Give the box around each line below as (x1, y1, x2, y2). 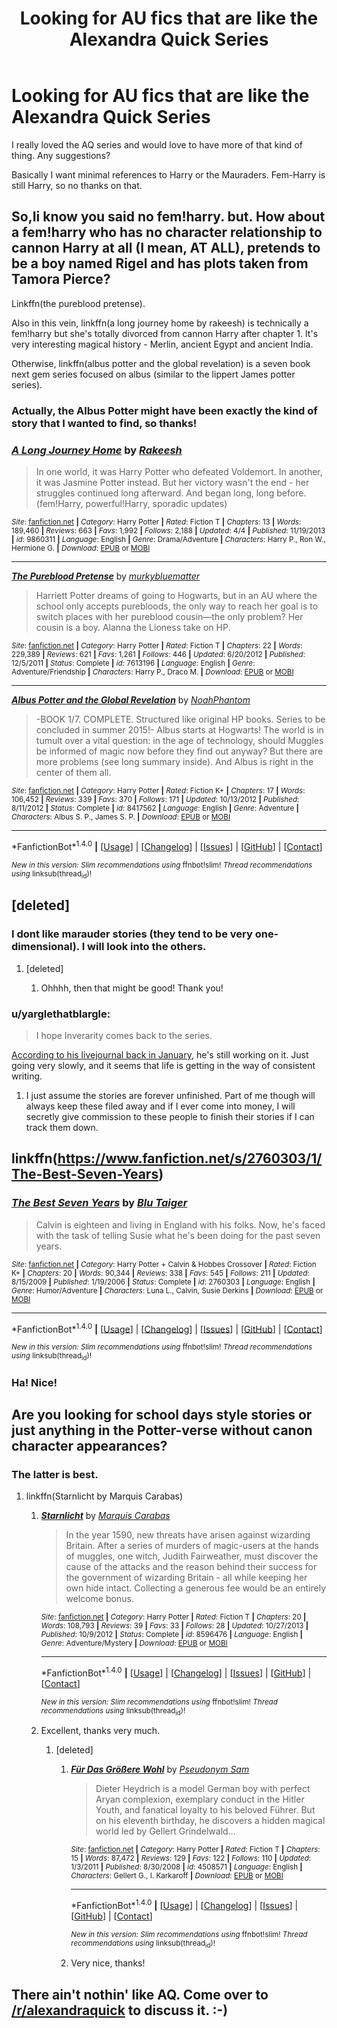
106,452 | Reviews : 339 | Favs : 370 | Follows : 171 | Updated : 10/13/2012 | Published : (11, 794, 300, 804)
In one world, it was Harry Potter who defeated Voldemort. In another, (35, 465, 323, 477)
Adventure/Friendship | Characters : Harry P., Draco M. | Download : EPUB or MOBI (11, 667, 294, 677)
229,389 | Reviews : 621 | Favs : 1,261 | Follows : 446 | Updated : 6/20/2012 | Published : (11, 649, 306, 659)
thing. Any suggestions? (11, 149, 111, 161)
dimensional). (11, 940, 80, 954)
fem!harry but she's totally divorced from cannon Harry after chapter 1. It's (11, 327, 319, 339)
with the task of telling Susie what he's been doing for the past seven (35, 1229, 321, 1241)
